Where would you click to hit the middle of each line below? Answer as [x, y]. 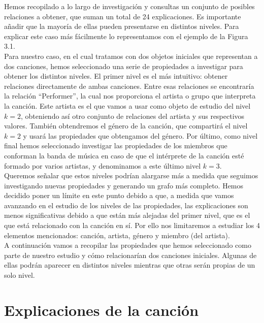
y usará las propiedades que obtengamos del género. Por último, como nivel [140, 135]
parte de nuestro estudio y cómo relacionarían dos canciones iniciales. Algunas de [130, 255]
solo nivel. [20, 275]
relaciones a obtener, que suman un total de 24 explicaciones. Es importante [123, 16]
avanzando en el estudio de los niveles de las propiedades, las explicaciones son [126, 205]
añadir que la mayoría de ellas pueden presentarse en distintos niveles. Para [122, 26]
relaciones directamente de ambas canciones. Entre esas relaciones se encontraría [129, 86]
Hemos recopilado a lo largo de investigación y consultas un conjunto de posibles [129, 6]
